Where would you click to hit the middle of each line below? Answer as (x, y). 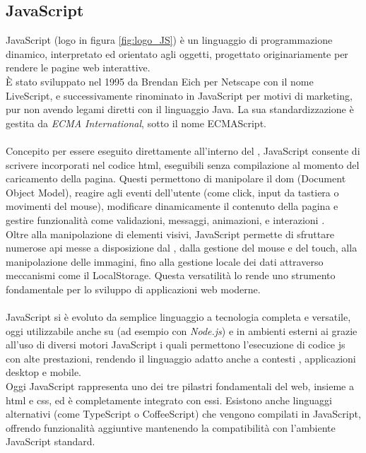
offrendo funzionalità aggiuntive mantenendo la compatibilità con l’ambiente (171, 427)
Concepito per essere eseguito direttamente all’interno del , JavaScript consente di (183, 150)
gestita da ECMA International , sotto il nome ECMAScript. (136, 123)
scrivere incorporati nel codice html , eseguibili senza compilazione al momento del (183, 164)
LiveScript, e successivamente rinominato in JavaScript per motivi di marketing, (179, 95)
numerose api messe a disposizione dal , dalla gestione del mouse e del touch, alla (182, 248)
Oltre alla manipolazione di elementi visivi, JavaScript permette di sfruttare (170, 234)
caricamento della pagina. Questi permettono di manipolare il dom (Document (176, 178)
